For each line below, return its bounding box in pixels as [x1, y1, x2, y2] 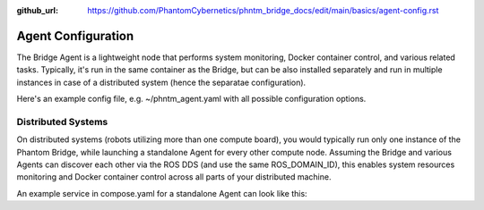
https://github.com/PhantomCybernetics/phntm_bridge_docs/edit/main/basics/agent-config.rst [87, 5, 439, 15]
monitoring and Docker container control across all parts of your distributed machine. [16, 172, 332, 182]
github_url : [16, 5, 58, 15]
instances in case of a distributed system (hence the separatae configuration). [16, 77, 307, 88]
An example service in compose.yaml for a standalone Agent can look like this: [16, 188, 308, 198]
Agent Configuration [16, 28, 134, 44]
